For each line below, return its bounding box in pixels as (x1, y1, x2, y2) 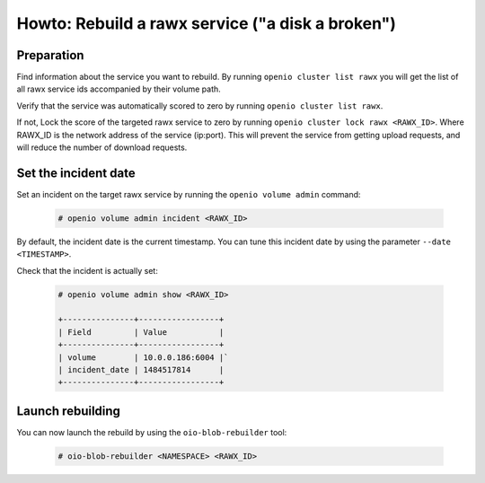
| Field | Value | (57, 327, 225, 337)
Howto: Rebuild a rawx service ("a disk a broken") (16, 13, 397, 33)
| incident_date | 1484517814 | (57, 364, 225, 374)
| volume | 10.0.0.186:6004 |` (57, 352, 229, 363)
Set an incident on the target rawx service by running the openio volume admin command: (16, 189, 361, 199)
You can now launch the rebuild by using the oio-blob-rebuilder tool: (16, 426, 287, 437)
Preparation (16, 48, 84, 63)
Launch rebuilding (16, 403, 121, 418)
